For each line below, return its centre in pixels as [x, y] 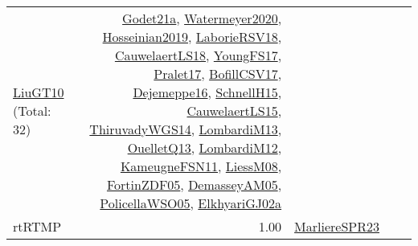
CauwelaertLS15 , [234, 111]
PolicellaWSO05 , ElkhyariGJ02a [191, 203]
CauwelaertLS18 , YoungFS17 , [198, 55]
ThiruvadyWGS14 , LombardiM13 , [186, 129]
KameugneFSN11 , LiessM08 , [201, 166]
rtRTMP [37, 226]
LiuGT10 [39, 92]
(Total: [32, 111]
